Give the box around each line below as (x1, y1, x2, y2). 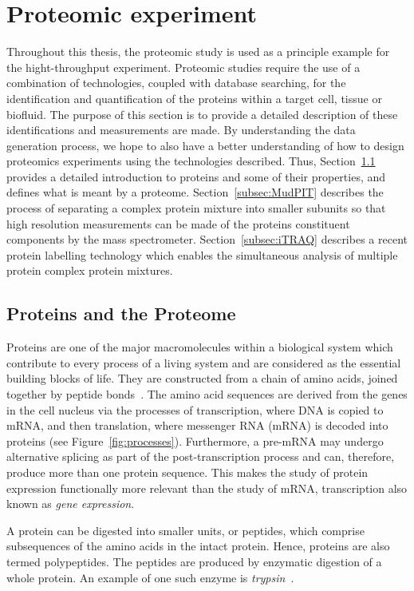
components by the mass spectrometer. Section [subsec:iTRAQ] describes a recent (6, 231, 408, 248)
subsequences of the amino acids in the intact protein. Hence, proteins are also (6, 537, 390, 554)
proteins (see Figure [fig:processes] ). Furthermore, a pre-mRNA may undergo (6, 432, 384, 449)
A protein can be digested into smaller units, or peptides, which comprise (6, 522, 365, 538)
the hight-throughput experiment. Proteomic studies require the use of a (6, 58, 361, 75)
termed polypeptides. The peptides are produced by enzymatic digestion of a (6, 553, 382, 569)
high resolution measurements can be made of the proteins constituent (6, 215, 350, 232)
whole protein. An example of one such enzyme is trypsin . (6, 569, 294, 585)
